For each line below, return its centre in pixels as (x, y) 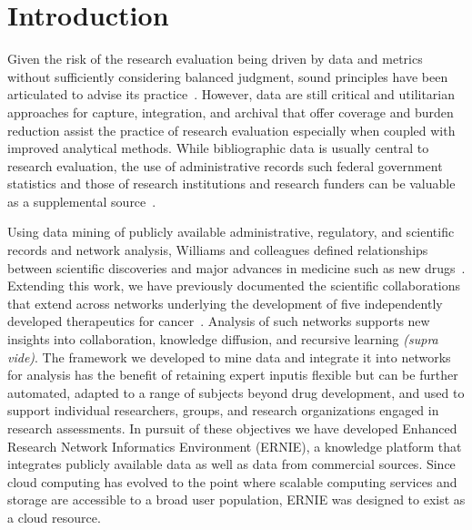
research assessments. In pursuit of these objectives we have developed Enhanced (232, 428)
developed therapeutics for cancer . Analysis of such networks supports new (219, 321)
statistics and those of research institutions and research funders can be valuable (231, 183)
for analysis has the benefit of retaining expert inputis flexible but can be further (233, 375)
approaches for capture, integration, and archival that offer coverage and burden (231, 112)
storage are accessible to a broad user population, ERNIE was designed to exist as (236, 499)
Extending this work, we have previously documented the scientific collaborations (234, 285)
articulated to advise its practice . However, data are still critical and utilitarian (231, 94)
